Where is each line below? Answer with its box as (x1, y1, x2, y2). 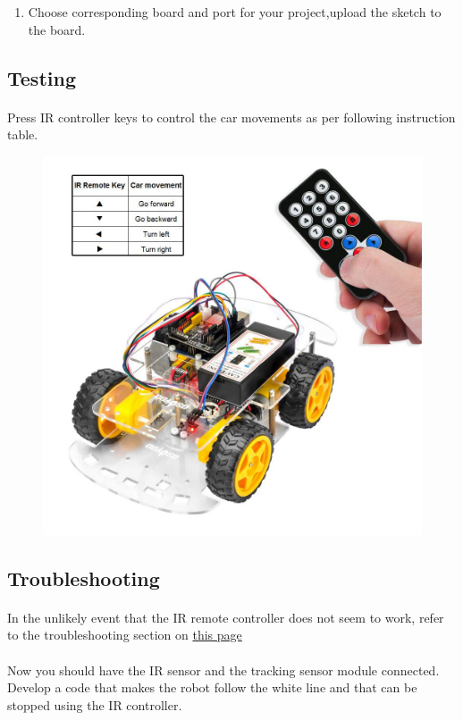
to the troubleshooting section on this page (7, 625, 242, 644)
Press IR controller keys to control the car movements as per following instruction (7, 107, 456, 126)
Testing (7, 63, 76, 91)
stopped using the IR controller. (7, 695, 182, 714)
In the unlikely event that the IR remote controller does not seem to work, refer (7, 607, 444, 626)
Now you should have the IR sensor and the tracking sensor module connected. (7, 660, 440, 679)
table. (7, 125, 38, 144)
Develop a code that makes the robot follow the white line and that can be (7, 678, 417, 697)
